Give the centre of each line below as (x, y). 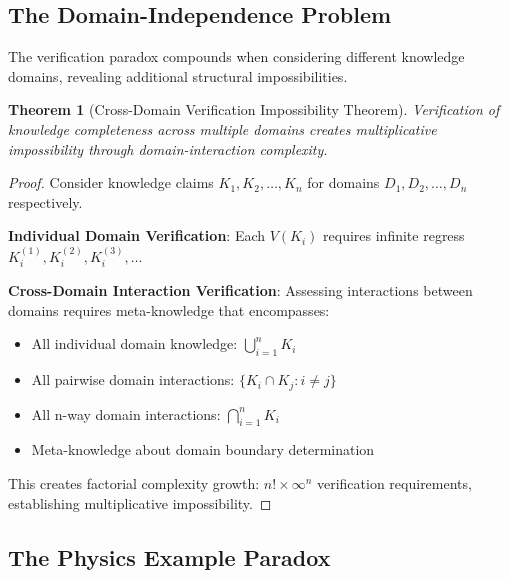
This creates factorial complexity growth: (134, 483)
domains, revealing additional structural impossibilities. (178, 75)
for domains (343, 182)
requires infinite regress (394, 235)
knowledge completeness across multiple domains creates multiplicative (222, 128)
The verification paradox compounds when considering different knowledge (236, 56)
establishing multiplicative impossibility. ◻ (140, 502)
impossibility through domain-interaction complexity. (168, 148)
